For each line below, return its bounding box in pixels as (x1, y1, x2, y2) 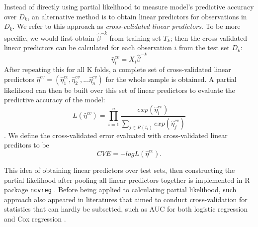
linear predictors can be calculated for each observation (4, 42, 172, 53)
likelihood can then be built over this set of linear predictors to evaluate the (4, 84, 235, 95)
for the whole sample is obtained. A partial (105, 74, 237, 84)
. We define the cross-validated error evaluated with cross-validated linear (4, 130, 228, 140)
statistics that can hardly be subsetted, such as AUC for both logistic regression (4, 204, 248, 214)
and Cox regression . (4, 214, 66, 224)
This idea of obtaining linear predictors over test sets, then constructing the (4, 165, 235, 175)
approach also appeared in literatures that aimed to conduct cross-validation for (4, 194, 248, 204)
